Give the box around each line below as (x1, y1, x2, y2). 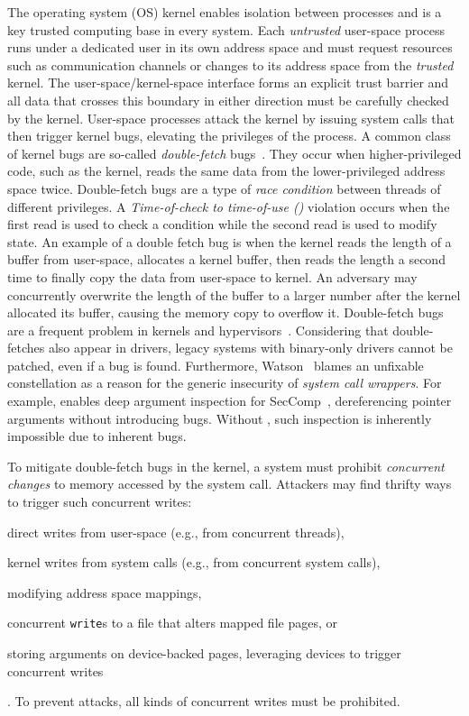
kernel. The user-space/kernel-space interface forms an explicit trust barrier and (7, 73, 449, 92)
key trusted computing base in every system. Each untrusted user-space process (7, 20, 446, 39)
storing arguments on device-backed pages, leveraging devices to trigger (7, 644, 401, 663)
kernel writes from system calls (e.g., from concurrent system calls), (7, 553, 381, 572)
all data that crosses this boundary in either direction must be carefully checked (7, 90, 449, 109)
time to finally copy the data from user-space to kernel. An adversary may (7, 267, 418, 286)
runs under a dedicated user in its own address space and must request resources (7, 38, 453, 57)
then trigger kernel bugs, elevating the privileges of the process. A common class (7, 126, 451, 145)
